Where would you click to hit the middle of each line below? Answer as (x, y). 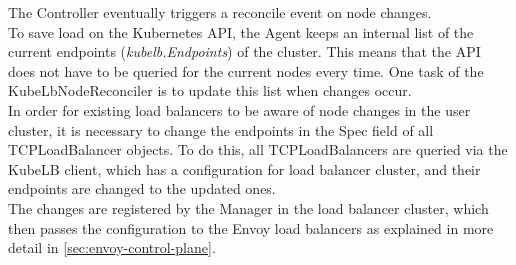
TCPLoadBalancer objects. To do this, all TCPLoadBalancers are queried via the (258, 149)
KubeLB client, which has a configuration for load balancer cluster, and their (244, 168)
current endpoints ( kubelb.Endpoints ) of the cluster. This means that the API (244, 51)
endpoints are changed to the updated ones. (142, 188)
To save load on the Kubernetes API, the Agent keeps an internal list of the (241, 31)
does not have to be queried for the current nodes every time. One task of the (246, 70)
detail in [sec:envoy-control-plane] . (112, 247)
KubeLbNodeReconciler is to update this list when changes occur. (210, 90)
